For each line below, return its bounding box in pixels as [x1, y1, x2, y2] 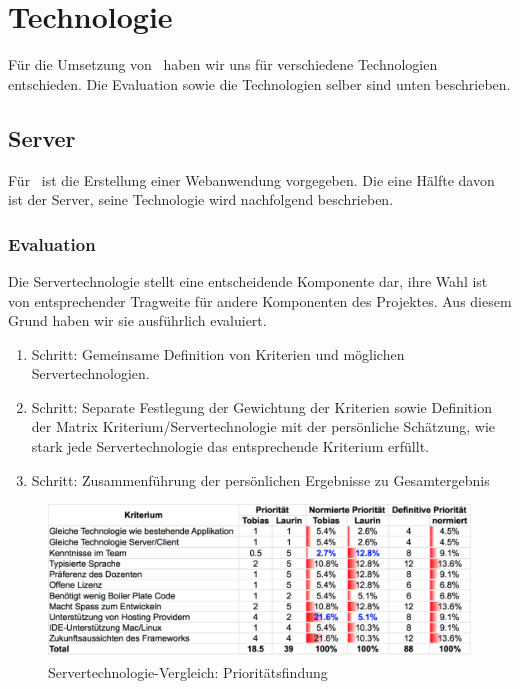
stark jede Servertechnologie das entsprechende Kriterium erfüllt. [31, 436, 429, 457]
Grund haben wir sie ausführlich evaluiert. [8, 310, 267, 331]
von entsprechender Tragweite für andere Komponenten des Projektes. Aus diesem [8, 290, 512, 311]
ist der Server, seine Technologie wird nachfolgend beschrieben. [8, 189, 394, 210]
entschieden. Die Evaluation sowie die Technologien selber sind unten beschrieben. [8, 73, 511, 94]
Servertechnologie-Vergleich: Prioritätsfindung [48, 662, 328, 683]
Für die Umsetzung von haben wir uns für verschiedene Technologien [8, 54, 438, 75]
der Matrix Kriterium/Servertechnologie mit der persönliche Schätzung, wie [31, 416, 495, 437]
